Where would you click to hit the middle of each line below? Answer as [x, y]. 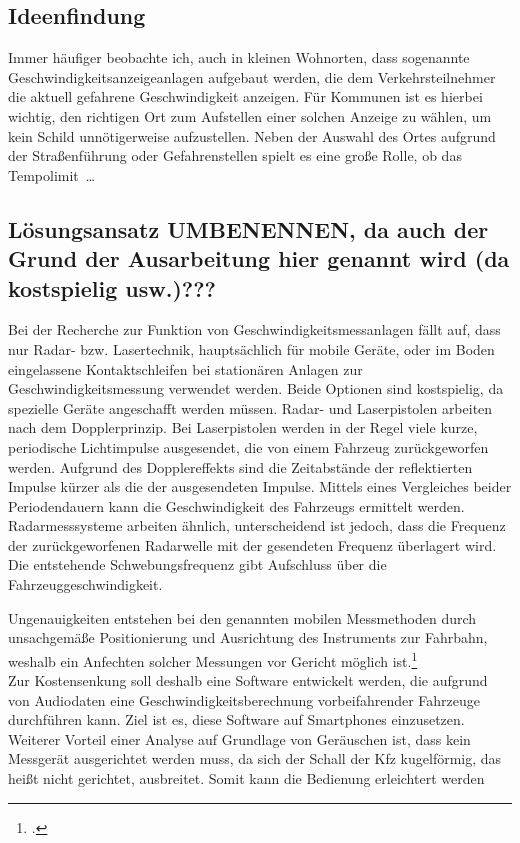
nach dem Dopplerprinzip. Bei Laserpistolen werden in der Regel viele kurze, [243, 427]
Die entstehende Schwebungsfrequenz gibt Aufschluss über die [197, 564]
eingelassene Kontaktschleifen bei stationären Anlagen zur [185, 368]
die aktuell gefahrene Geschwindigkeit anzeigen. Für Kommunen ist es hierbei [245, 96]
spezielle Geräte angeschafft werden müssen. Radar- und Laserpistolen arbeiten [250, 407]
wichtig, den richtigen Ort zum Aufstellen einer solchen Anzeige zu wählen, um [250, 115]
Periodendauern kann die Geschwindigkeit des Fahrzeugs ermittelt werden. [236, 505]
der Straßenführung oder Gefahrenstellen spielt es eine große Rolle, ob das [235, 155]
